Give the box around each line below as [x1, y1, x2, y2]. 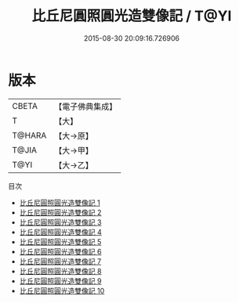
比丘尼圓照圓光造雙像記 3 [19, 217, 102, 227]
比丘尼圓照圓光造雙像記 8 [19, 266, 102, 276]
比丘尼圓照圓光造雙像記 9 [19, 276, 102, 286]
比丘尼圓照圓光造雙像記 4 [19, 227, 102, 236]
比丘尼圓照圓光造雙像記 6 [19, 247, 102, 256]
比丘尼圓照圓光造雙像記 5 [19, 236, 102, 247]
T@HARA [12, 130, 47, 141]
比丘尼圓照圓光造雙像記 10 [19, 286, 105, 295]
